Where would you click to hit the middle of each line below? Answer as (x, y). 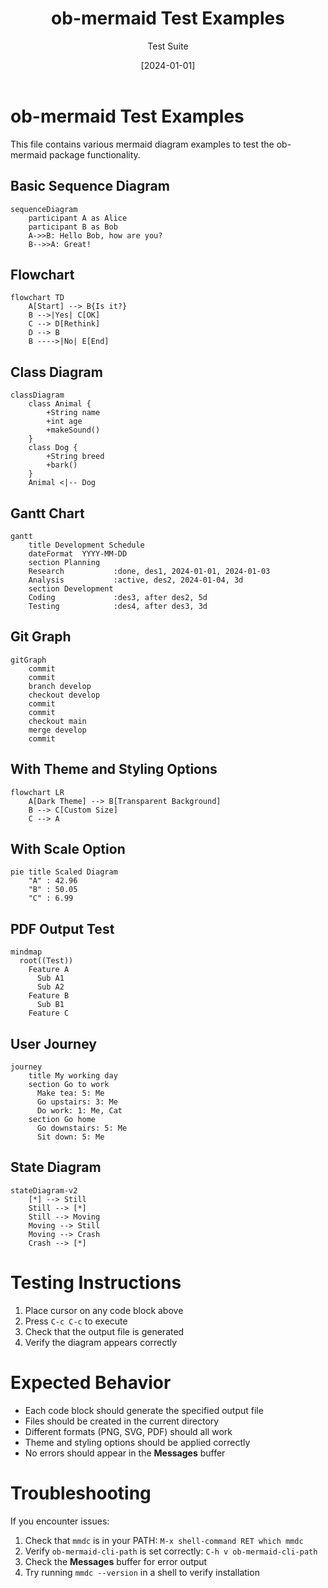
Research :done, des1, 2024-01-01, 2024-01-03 (149, 571)
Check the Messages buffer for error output (116, 1561)
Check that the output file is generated (104, 1331)
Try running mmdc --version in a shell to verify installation (142, 1572)
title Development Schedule (86, 545)
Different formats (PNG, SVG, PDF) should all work (128, 1431)
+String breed (75, 457)
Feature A (49, 970)
